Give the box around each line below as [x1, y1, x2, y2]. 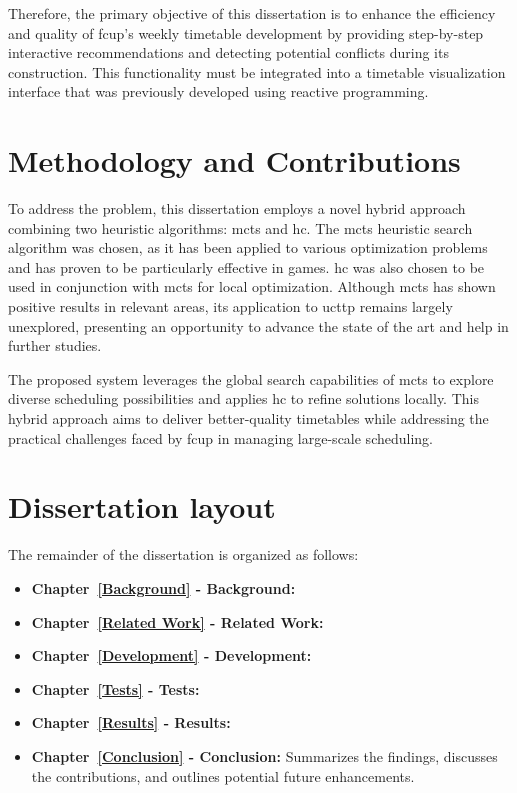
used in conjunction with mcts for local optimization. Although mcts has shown [8, 276, 496, 297]
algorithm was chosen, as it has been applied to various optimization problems [8, 237, 488, 258]
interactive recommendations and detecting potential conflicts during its [8, 42, 449, 63]
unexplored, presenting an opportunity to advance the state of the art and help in [8, 315, 509, 336]
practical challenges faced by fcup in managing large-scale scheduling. [8, 427, 433, 448]
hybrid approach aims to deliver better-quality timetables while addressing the [8, 408, 489, 429]
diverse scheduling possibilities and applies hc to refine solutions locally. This [8, 388, 479, 409]
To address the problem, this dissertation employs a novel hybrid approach [8, 198, 466, 219]
